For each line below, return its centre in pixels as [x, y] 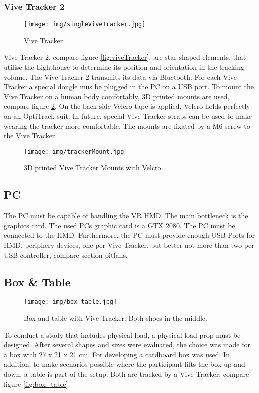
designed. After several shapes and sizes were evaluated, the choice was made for [127, 345]
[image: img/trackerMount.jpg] [76, 152]
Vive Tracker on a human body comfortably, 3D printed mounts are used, [117, 96]
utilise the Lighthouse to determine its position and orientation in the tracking [124, 67]
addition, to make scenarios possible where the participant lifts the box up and [125, 364]
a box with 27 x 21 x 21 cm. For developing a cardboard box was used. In [117, 354]
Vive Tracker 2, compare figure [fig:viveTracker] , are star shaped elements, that [125, 57]
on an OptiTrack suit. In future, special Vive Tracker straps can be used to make [128, 116]
